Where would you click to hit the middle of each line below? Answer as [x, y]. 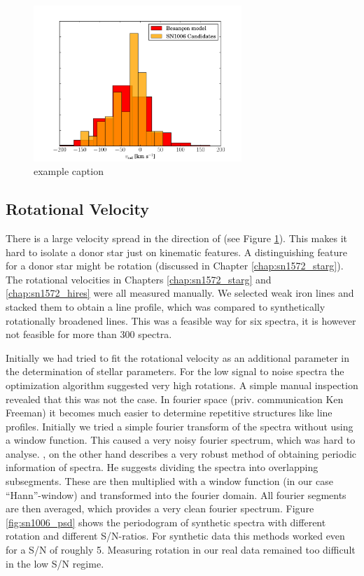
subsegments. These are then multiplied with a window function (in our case [169, 481]
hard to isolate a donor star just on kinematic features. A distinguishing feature [176, 252]
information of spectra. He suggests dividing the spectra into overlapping [162, 467]
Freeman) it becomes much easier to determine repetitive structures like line [169, 413]
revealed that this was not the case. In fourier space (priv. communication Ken [175, 399]
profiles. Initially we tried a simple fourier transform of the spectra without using [180, 426]
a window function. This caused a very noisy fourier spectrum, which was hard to [181, 440]
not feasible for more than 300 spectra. [89, 334]
